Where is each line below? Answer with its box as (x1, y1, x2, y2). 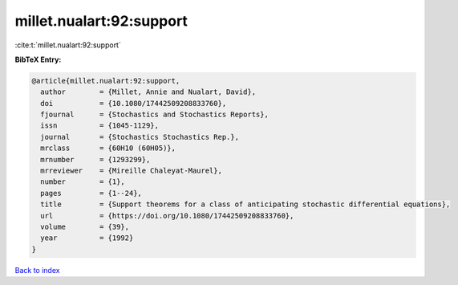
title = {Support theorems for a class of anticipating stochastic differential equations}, (40, 200, 451, 209)
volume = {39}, (40, 222, 130, 231)
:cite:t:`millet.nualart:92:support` (14, 40, 122, 50)
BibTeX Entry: (14, 55, 62, 64)
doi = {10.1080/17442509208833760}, (40, 99, 227, 108)
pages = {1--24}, (40, 189, 142, 197)
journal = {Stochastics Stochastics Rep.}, (40, 132, 240, 141)
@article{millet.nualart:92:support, (31, 76, 180, 85)
